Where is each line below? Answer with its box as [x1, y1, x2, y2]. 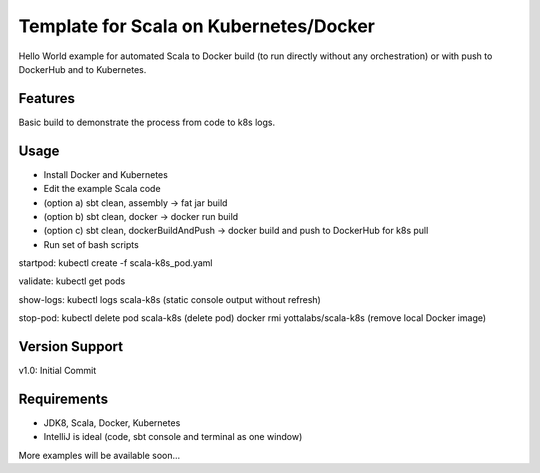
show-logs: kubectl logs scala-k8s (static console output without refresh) [18, 293, 322, 305]
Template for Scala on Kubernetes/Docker [18, 15, 375, 37]
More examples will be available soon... [18, 449, 181, 461]
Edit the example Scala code [43, 183, 161, 195]
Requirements [18, 390, 109, 407]
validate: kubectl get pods [18, 275, 126, 287]
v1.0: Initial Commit [18, 365, 97, 377]
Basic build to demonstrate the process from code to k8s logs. [18, 116, 275, 128]
